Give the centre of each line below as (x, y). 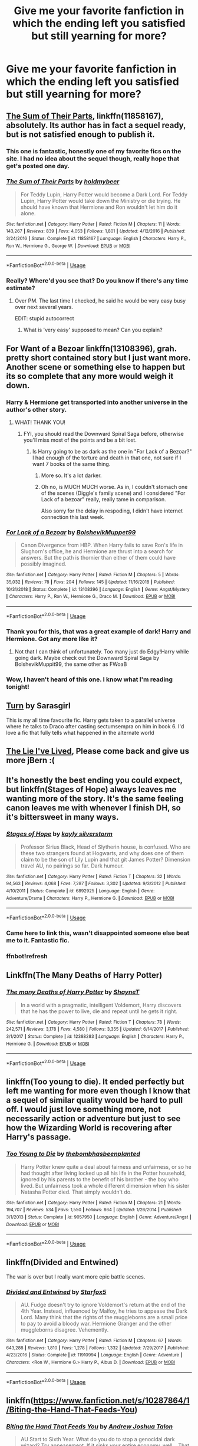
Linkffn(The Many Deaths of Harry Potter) (84, 975)
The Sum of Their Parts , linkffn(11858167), (85, 116)
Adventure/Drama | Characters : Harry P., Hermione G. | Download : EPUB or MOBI (90, 898)
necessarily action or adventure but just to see (93, 1119)
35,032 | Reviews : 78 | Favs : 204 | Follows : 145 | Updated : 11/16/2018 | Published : (91, 582)
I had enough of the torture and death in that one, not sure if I (107, 458)
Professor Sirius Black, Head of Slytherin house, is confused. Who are (105, 847)
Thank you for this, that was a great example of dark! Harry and (99, 631)
